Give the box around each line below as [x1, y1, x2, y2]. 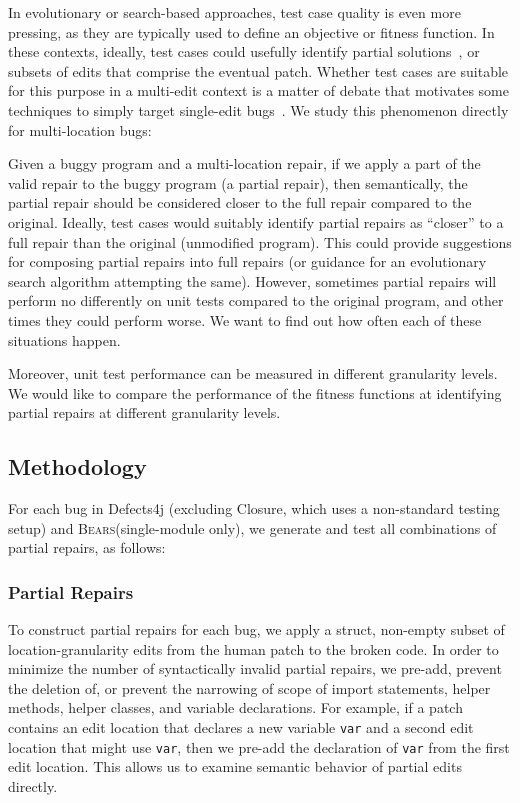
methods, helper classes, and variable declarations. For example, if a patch [8, 697, 463, 718]
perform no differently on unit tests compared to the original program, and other [8, 290, 504, 311]
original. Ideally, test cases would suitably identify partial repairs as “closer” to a [8, 211, 504, 232]
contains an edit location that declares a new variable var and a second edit [8, 717, 474, 738]
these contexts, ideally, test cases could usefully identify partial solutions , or [8, 41, 480, 62]
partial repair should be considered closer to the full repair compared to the [8, 192, 472, 213]
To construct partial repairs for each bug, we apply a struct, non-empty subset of [8, 619, 505, 640]
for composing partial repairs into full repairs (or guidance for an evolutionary [8, 251, 487, 272]
